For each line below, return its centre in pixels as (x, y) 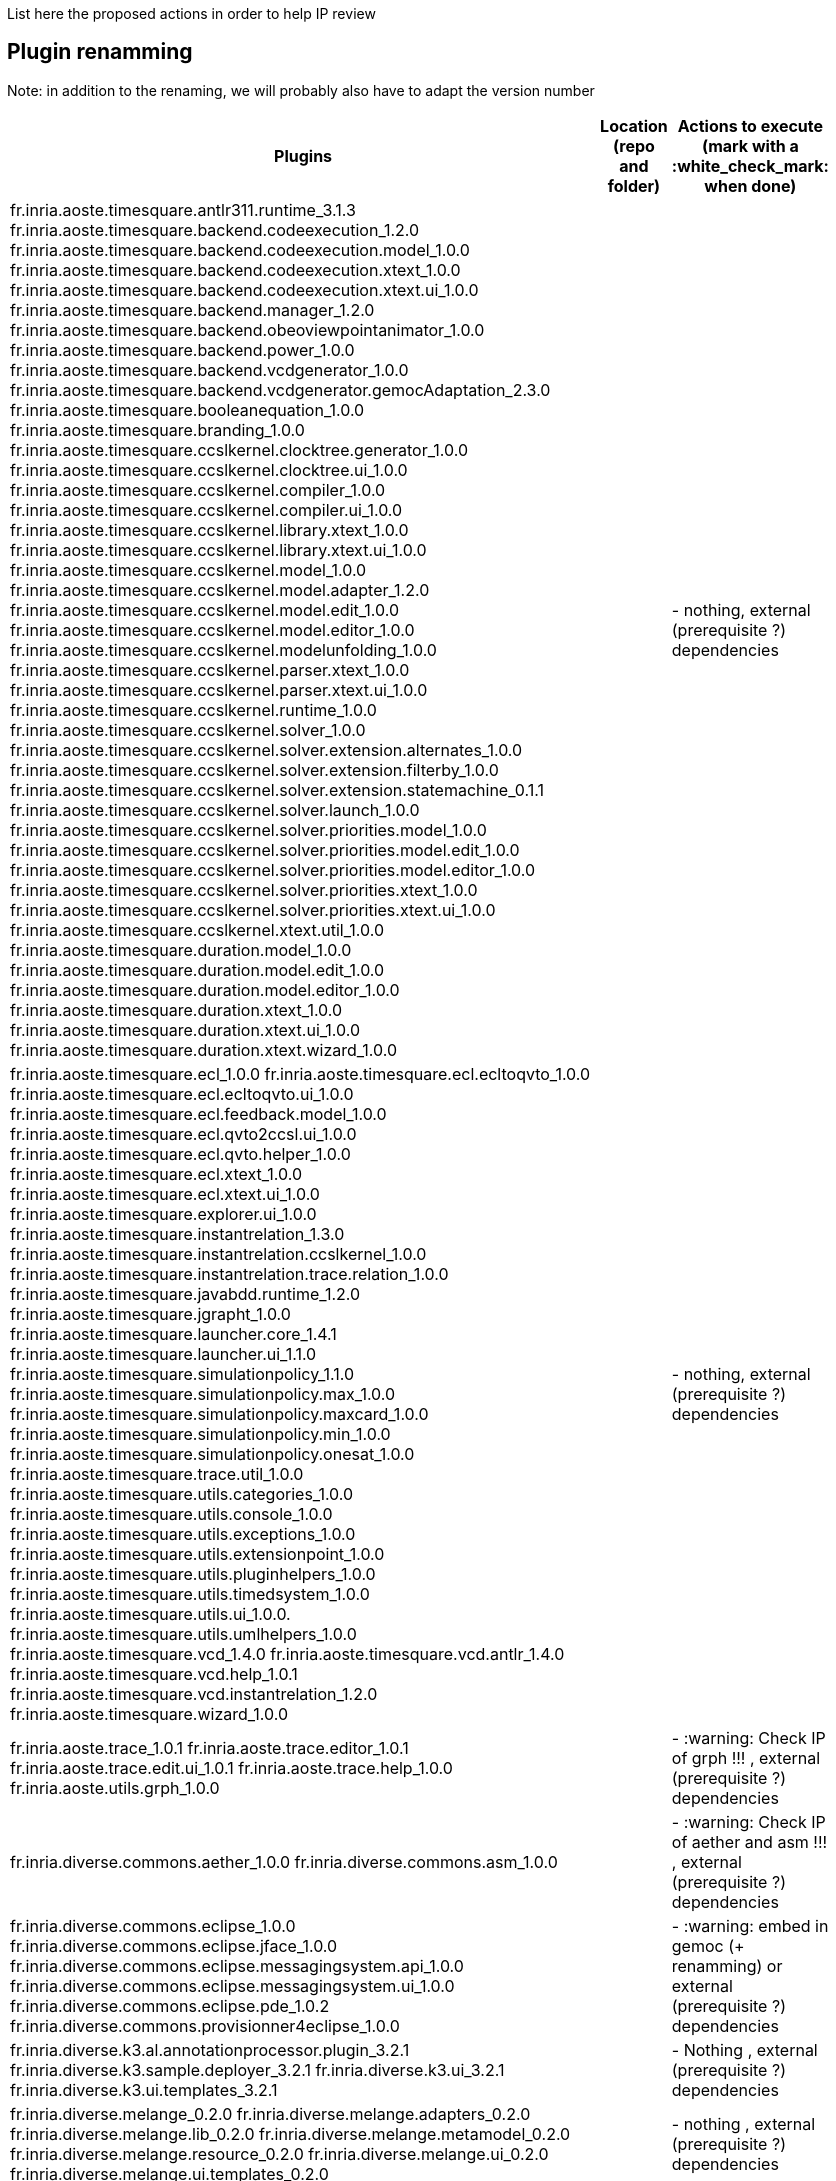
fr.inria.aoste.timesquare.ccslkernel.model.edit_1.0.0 (205, 609)
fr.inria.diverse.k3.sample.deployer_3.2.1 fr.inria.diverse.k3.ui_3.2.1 (257, 2069)
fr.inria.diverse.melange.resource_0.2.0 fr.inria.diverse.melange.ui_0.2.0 (279, 2153)
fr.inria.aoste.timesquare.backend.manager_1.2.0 (192, 309)
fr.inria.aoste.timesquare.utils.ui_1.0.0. (150, 1613)
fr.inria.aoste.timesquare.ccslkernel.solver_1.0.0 (188, 729)
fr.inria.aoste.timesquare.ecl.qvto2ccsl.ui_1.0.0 (183, 1133)
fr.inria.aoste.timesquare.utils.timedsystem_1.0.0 (190, 1593)
